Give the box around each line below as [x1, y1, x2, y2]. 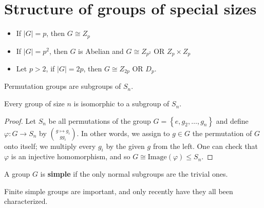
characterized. [4, 196, 48, 206]
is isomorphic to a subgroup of [73, 98, 169, 109]
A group [4, 168, 30, 179]
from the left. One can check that [153, 140, 258, 151]
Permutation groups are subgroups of [4, 81, 121, 91]
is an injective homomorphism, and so [11, 151, 130, 162]
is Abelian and [78, 45, 124, 56]
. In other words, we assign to [77, 127, 170, 138]
